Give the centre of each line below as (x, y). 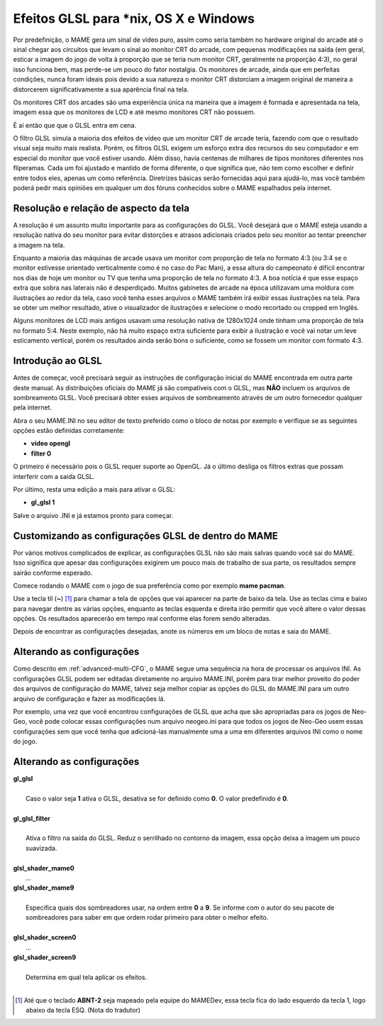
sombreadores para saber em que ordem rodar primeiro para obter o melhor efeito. (147, 917)
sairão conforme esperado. (53, 573)
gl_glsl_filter (32, 818)
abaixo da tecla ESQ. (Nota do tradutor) (83, 1010)
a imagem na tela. (39, 245)
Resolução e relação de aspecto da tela (101, 208)
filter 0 (41, 453)
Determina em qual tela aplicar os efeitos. (87, 977)
